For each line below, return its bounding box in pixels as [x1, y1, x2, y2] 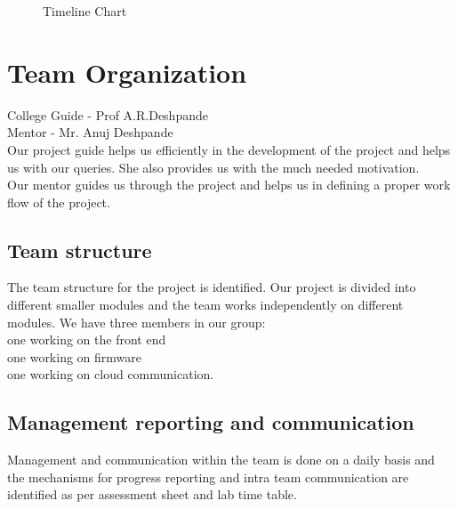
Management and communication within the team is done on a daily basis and [7, 450, 435, 469]
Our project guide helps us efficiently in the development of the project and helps [7, 140, 451, 158]
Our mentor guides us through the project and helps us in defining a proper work [7, 175, 451, 194]
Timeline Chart [43, 2, 127, 20]
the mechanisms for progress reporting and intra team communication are [7, 467, 409, 486]
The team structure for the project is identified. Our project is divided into [7, 278, 416, 296]
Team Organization [7, 53, 247, 90]
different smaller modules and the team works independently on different [7, 295, 404, 314]
